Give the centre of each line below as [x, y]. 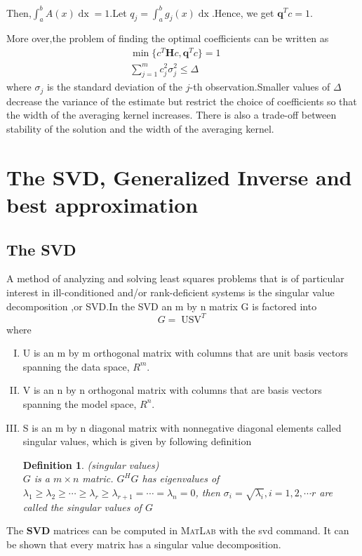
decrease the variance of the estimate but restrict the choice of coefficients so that [182, 101]
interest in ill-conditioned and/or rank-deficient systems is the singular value [170, 292]
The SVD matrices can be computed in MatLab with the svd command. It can [178, 530]
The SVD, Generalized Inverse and [179, 177]
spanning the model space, [80, 403]
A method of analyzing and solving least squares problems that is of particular [175, 278]
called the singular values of [82, 507]
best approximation [102, 204]
